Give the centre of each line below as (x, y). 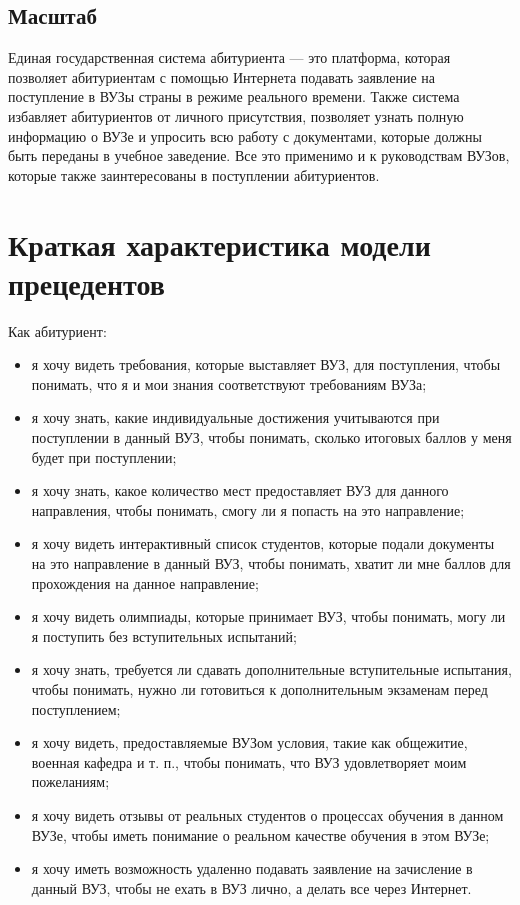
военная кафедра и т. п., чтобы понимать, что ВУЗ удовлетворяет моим (249, 761)
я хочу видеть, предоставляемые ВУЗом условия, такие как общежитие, (249, 742)
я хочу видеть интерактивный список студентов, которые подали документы (263, 543)
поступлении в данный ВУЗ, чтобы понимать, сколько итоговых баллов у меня (271, 437)
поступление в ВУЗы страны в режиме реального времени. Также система (234, 96)
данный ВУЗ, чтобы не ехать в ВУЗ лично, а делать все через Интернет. (251, 887)
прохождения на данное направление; (145, 582)
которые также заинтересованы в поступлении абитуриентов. (194, 174)
